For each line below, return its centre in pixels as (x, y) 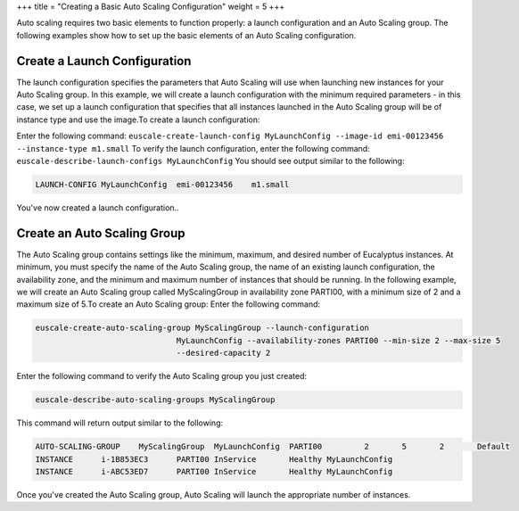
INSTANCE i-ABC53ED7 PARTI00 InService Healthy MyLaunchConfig (214, 471)
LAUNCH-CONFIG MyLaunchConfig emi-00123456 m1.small (162, 185)
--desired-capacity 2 (223, 353)
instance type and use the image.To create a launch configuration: (138, 120)
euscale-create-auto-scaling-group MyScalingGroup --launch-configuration (202, 328)
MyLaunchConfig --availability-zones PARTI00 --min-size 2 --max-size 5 (338, 340)
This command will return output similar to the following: (119, 423)
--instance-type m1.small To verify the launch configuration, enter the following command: (193, 148)
